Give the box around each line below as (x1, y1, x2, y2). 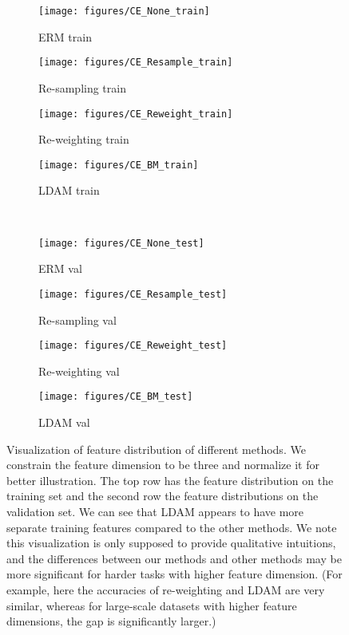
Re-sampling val (38, 311, 117, 328)
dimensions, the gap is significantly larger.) (6, 613, 216, 629)
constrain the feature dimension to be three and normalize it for (6, 456, 319, 473)
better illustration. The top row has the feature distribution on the (6, 471, 334, 488)
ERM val (38, 260, 82, 277)
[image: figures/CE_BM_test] (38, 391, 193, 403)
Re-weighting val (38, 362, 120, 379)
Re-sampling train (38, 79, 126, 96)
